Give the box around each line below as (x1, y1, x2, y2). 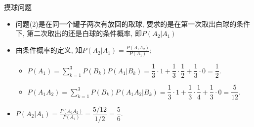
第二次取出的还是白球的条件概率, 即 (27, 28, 142, 38)
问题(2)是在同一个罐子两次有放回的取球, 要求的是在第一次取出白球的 (15, 18, 237, 29)
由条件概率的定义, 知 (15, 45, 83, 55)
